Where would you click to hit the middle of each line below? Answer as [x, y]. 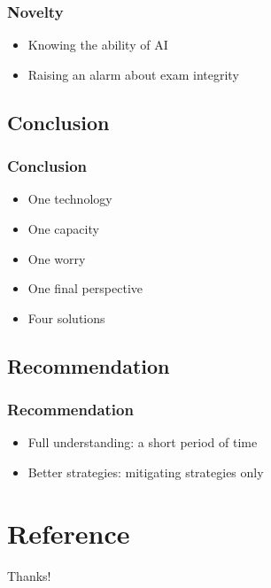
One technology [70, 199]
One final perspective [85, 288]
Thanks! [29, 575]
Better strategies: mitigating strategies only [146, 472]
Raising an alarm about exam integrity [133, 74]
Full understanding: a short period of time [143, 442]
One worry [57, 258]
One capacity [63, 228]
